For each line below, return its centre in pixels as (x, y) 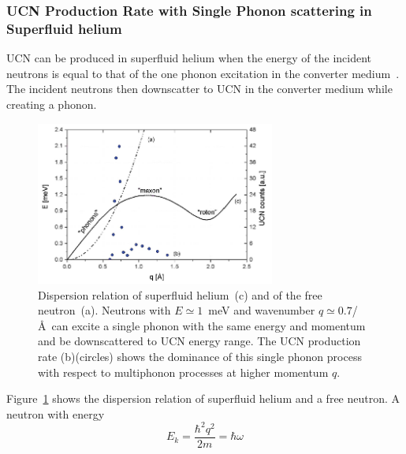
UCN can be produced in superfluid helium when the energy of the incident (189, 58)
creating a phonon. (52, 104)
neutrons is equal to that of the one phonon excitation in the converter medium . (203, 73)
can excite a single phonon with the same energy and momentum (209, 325)
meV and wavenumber (262, 310)
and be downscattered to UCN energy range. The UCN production (199, 341)
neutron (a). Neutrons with (104, 310)
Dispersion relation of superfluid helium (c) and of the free (180, 294)
